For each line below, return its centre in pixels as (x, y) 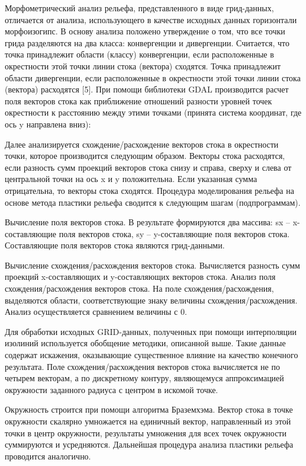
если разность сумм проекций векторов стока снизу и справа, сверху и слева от (148, 167)
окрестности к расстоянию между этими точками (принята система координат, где (153, 112)
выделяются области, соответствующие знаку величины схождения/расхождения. (151, 300)
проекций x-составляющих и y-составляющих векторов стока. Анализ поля (140, 277)
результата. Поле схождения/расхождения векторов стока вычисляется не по (142, 366)
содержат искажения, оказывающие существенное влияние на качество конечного (152, 355)
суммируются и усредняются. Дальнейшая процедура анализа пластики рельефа (149, 444)
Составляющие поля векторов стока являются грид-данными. (115, 245)
